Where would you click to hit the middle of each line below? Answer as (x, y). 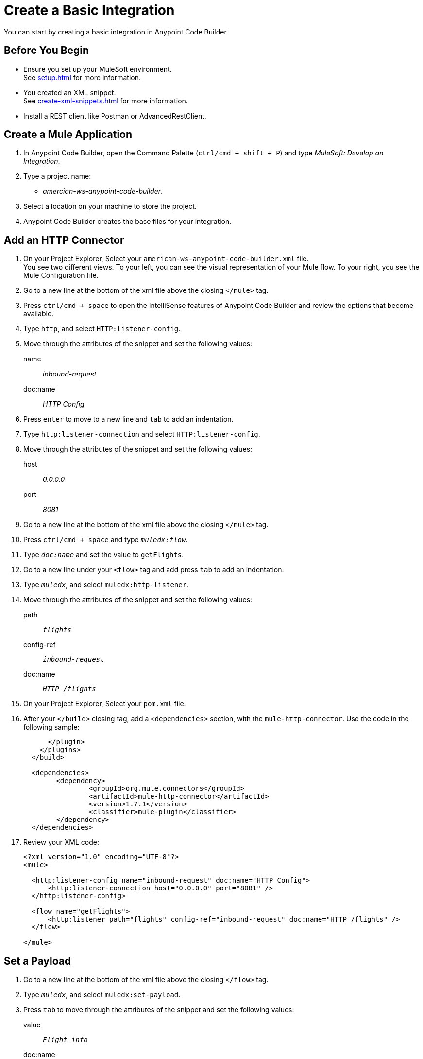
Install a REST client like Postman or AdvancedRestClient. (115, 116)
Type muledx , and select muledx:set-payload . (102, 995)
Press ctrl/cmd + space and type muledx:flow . (106, 540)
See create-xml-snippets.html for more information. (106, 101)
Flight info (65, 1040)
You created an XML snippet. (70, 92)
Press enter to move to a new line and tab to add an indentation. (128, 419)
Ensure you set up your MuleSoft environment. (98, 69)
